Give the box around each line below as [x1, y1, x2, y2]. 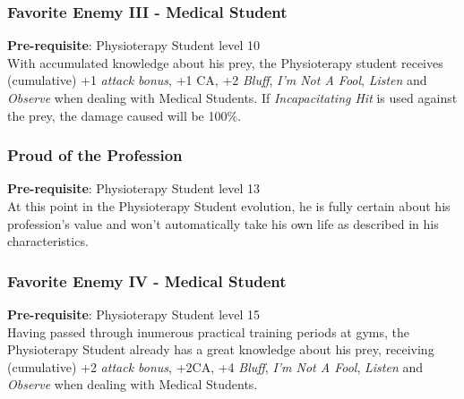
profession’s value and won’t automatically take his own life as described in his [7, 214, 439, 233]
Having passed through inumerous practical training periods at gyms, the [7, 322, 410, 341]
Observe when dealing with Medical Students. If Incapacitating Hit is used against [7, 89, 458, 106]
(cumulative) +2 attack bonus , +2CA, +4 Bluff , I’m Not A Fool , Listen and [7, 357, 423, 376]
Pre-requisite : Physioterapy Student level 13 [7, 179, 261, 198]
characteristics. [7, 232, 89, 250]
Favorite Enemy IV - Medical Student [7, 269, 287, 292]
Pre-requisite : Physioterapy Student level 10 [7, 36, 261, 55]
